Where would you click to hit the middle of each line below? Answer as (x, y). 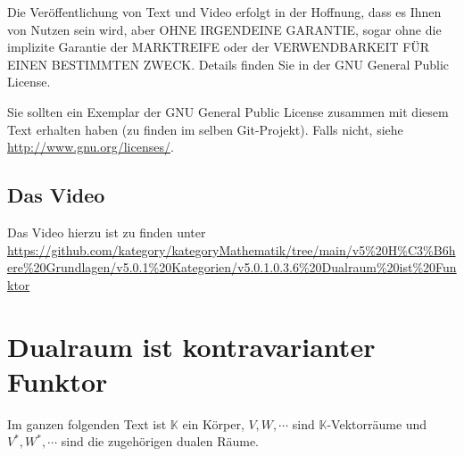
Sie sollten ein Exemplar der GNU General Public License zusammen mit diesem (228, 111)
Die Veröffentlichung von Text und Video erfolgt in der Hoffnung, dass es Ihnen (224, 12)
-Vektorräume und (377, 423)
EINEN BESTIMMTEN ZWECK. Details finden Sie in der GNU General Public (228, 64)
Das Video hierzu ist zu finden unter (107, 232)
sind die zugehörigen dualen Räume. (160, 441)
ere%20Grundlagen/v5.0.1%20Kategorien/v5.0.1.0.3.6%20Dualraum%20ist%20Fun (232, 267)
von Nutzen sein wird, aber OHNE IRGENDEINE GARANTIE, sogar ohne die (224, 29)
